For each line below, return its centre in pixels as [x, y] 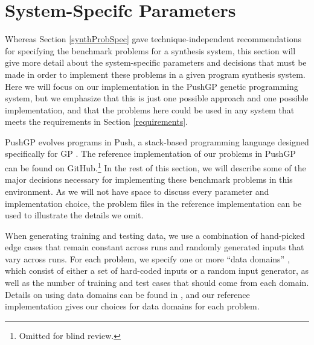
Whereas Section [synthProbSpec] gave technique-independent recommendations [153, 39]
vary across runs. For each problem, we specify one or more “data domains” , [147, 258]
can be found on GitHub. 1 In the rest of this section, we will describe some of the [155, 167]
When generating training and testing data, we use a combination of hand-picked [155, 235]
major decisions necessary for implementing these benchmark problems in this [149, 179]
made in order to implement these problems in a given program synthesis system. [155, 74]
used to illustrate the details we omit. [74, 215]
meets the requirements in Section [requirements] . [96, 122]
